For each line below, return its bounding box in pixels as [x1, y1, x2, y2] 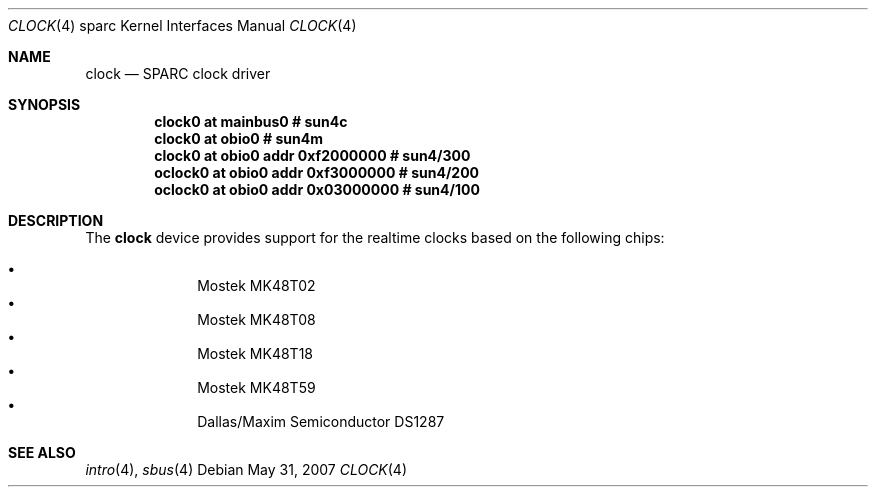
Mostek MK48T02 [197, 277, 316, 294]
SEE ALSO [8, 444, 76, 461]
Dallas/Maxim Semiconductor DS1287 [197, 413, 445, 430]
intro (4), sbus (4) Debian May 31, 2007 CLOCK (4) [85, 461, 408, 478]
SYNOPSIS [8, 96, 81, 113]
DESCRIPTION [8, 212, 104, 229]
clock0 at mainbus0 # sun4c [154, 113, 348, 130]
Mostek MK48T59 [197, 379, 316, 396]
